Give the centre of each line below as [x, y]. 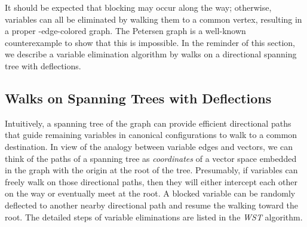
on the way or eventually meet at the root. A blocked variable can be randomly [150, 193]
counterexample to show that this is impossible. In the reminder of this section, [150, 42]
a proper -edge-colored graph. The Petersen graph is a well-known [125, 31]
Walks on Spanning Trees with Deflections [138, 98]
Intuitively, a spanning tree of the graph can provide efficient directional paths [148, 123]
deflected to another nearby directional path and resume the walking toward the [152, 205]
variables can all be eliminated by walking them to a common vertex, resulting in [153, 19]
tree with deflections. [43, 65]
